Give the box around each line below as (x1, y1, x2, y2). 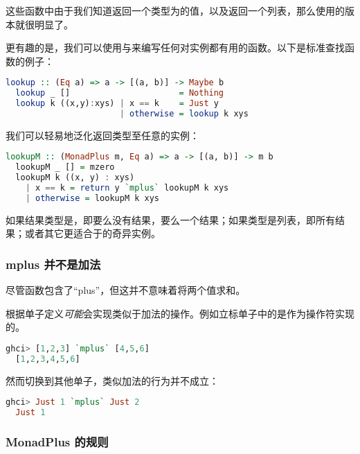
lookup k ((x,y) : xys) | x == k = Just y (15, 98, 219, 109)
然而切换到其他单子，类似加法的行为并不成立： (6, 373, 219, 387)
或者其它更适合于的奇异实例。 (24, 226, 161, 241)
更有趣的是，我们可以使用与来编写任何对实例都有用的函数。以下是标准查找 (6, 40, 345, 55)
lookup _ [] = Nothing (15, 88, 224, 98)
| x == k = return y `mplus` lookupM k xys (25, 183, 229, 193)
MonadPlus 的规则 (6, 433, 109, 451)
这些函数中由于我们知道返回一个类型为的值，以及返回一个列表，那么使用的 (6, 3, 345, 17)
